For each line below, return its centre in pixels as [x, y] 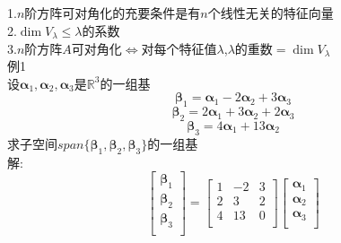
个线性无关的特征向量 [271, 13]
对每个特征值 [179, 48]
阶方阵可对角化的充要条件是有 [113, 13]
